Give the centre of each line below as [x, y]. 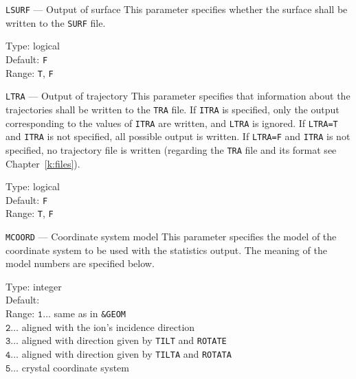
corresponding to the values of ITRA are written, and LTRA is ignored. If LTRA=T [172, 123]
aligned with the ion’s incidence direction [108, 326]
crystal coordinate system [75, 367]
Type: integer [34, 286]
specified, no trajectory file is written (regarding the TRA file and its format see [171, 149]
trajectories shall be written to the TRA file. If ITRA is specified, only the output [173, 109]
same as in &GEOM [90, 313]
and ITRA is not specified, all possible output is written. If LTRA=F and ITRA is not [178, 136]
